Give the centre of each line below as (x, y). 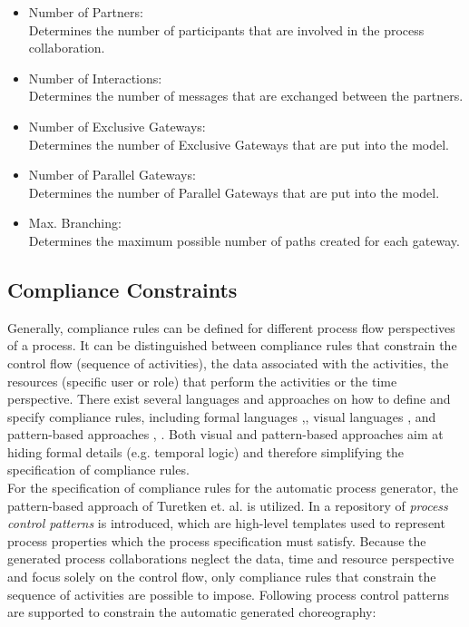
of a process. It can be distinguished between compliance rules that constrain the (232, 345)
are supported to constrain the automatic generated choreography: (192, 612)
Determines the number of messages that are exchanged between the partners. (246, 96)
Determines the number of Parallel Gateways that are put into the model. (234, 192)
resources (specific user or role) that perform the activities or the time (202, 381)
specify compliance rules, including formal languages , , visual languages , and (222, 416)
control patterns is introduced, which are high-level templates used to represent (226, 523)
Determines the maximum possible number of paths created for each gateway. (244, 240)
